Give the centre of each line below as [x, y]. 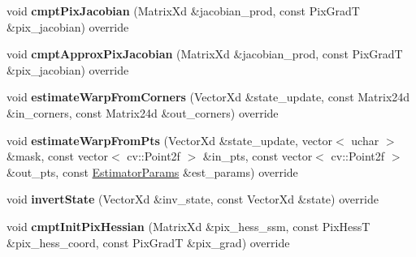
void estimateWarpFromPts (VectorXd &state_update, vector [170, 140]
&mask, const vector [58, 156]
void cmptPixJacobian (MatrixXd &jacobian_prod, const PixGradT [183, 11]
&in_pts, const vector [258, 156]
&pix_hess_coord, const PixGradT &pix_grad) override [148, 242]
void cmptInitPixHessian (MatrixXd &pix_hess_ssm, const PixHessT [188, 226]
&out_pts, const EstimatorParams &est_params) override [152, 171]
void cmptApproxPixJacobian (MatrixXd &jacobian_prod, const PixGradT [205, 54]
